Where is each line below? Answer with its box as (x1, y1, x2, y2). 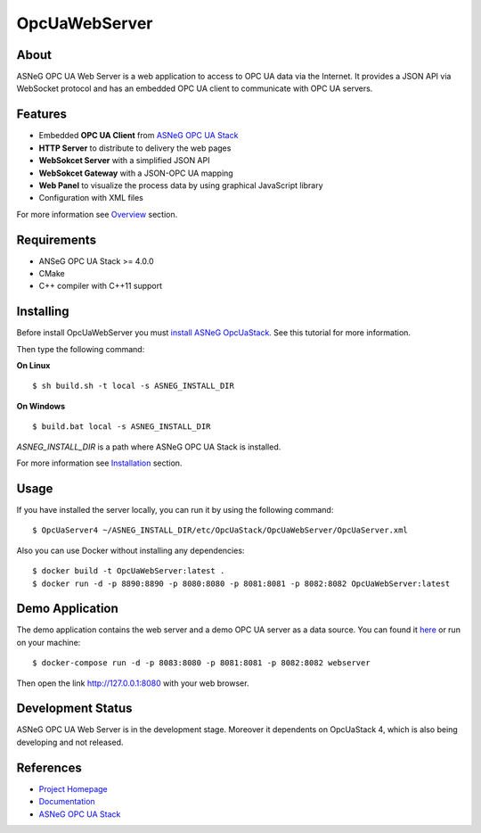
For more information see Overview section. (16, 209, 178, 219)
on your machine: (16, 637, 81, 647)
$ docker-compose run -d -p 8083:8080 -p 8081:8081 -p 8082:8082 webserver (32, 658, 371, 668)
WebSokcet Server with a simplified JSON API (38, 155, 210, 166)
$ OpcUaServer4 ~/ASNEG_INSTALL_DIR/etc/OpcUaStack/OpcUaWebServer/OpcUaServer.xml (32, 525, 409, 535)
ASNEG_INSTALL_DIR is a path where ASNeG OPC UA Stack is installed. (16, 441, 281, 452)
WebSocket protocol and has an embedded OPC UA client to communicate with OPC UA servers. (16, 83, 373, 94)
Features (16, 107, 67, 122)
